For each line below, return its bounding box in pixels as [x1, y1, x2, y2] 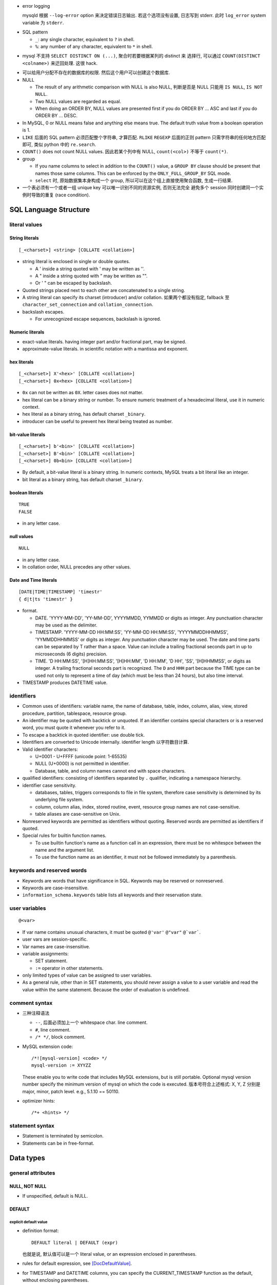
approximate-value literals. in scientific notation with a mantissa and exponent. [22, 346, 188, 352]
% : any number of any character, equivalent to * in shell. [35, 43, 153, 49]
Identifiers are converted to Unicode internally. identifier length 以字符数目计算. [22, 739, 189, 745]
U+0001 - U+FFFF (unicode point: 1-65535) [35, 754, 127, 760]
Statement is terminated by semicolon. [22, 1133, 104, 1139]
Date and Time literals [9, 577, 57, 583]
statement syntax [9, 1122, 55, 1129]
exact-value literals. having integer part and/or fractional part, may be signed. [22, 338, 187, 344]
